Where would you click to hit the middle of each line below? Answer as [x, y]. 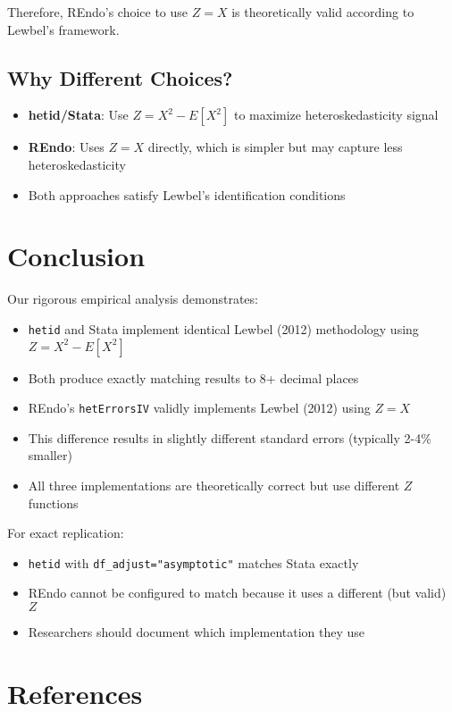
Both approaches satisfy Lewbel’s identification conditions [187, 194]
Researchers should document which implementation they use [197, 632]
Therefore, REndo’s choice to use [98, 12]
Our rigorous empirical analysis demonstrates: [133, 299]
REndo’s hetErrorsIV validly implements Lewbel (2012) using [199, 408]
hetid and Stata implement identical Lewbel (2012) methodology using [223, 328]
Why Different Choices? [120, 77]
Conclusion [76, 256]
